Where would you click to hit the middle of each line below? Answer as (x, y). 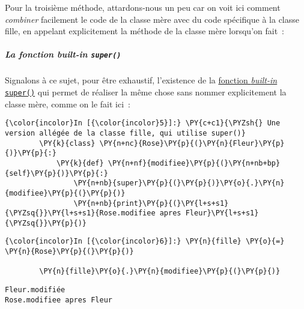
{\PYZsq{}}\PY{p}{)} (46, 223)
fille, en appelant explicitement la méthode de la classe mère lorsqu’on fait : (145, 31)
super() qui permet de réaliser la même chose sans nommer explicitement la (146, 92)
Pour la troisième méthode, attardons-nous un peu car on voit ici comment (143, 7)
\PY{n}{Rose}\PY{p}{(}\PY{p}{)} (69, 252)
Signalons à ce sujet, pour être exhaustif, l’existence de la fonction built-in (141, 80)
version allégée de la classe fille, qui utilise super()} (125, 133)
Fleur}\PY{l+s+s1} (222, 213)
